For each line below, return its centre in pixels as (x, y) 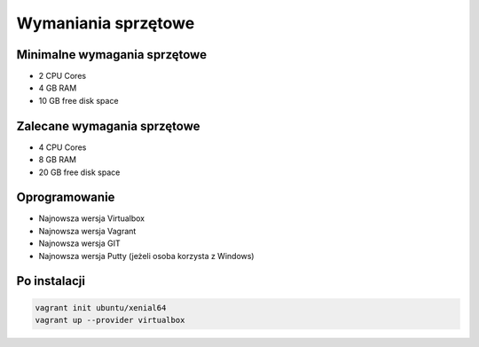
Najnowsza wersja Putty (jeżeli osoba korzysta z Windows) (146, 256)
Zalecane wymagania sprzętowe (108, 126)
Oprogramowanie (66, 197)
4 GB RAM (58, 88)
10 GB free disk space (79, 100)
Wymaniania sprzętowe (106, 23)
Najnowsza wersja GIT (80, 243)
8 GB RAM (58, 160)
